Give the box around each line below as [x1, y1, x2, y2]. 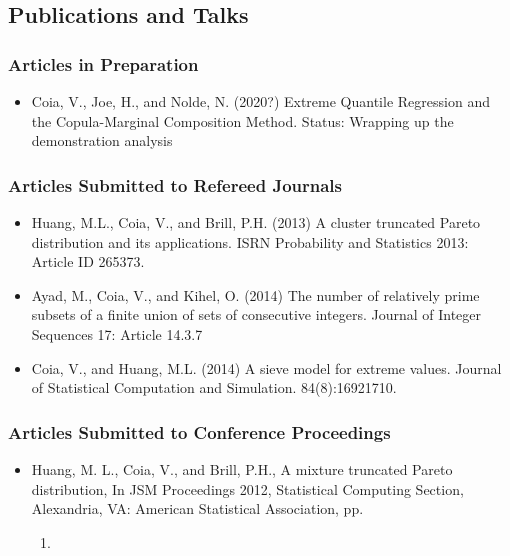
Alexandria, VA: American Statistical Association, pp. [31, 498, 364, 519]
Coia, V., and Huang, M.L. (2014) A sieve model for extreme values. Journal [31, 357, 502, 378]
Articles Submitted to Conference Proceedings [8, 419, 391, 444]
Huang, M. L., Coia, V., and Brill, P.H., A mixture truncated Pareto [31, 458, 453, 479]
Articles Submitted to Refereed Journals [8, 172, 342, 197]
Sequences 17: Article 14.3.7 [31, 323, 203, 344]
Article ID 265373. [31, 251, 145, 272]
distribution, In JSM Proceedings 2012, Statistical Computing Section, [31, 478, 464, 499]
